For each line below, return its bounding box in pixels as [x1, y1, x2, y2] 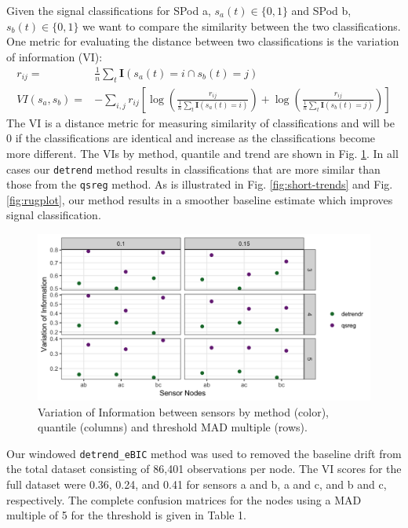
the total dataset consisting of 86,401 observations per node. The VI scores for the [6, 460, 402, 477]
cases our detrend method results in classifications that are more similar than [6, 160, 381, 177]
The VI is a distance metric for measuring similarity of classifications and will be [6, 114, 395, 130]
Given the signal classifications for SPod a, [6, 2, 211, 18]
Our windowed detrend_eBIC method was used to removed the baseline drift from [6, 445, 402, 461]
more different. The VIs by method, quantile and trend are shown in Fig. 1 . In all [6, 145, 399, 161]
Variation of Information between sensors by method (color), [38, 403, 330, 420]
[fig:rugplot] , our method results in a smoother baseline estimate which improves [6, 191, 393, 207]
